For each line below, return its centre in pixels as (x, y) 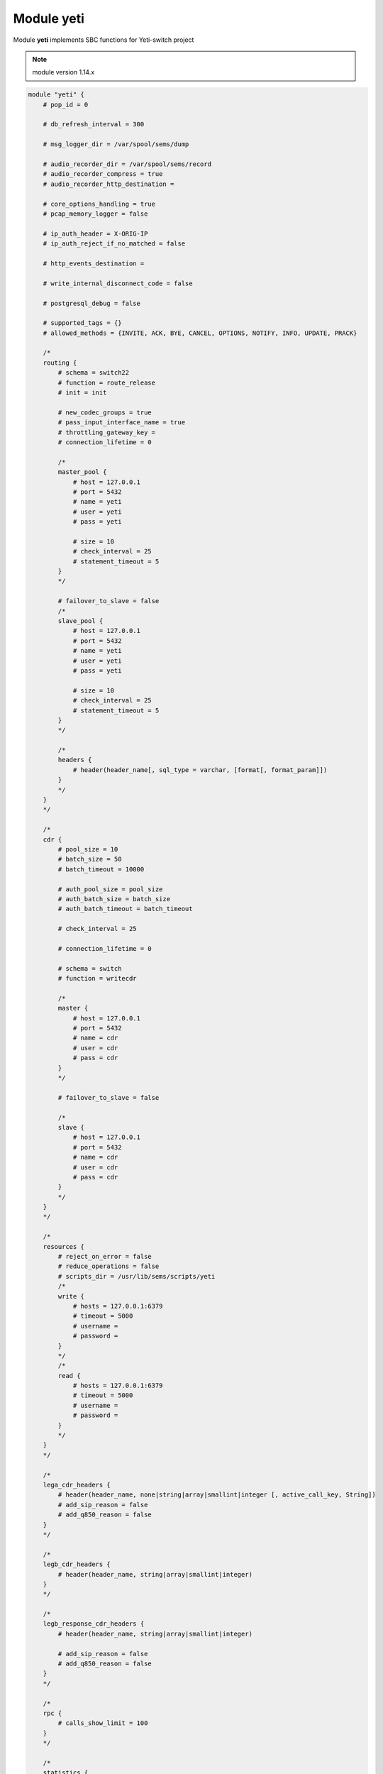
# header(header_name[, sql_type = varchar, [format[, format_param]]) (200, 770)
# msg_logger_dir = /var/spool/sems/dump (116, 144)
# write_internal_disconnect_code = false (118, 283)
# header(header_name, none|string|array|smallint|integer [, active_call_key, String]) (217, 1495)
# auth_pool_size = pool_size (110, 889)
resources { (64, 1246)
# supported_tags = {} (82, 323)
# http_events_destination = (94, 263)
